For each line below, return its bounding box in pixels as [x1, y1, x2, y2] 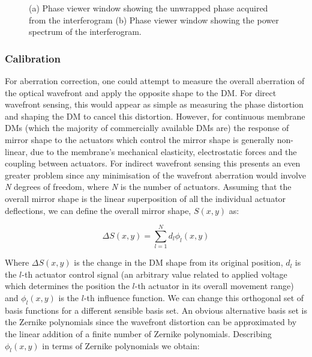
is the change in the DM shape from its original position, [74, 256, 283, 269]
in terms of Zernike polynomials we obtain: [42, 339, 200, 352]
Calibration [5, 50, 61, 66]
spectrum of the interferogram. [29, 25, 142, 38]
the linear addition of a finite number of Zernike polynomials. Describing [5, 328, 272, 340]
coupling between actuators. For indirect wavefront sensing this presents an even [5, 157, 301, 169]
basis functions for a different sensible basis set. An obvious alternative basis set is [5, 304, 307, 316]
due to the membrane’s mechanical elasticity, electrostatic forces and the [30, 145, 297, 157]
